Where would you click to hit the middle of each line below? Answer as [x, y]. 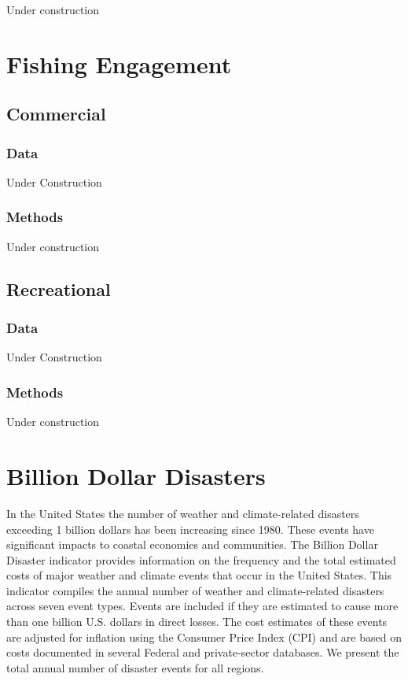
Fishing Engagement [119, 63]
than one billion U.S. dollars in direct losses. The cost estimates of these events [197, 622]
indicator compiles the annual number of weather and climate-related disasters [195, 590]
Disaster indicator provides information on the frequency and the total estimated [201, 559]
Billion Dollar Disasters [136, 475]
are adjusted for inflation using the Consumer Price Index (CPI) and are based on [204, 637]
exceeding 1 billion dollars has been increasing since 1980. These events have [190, 529]
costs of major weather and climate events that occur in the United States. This [199, 575]
